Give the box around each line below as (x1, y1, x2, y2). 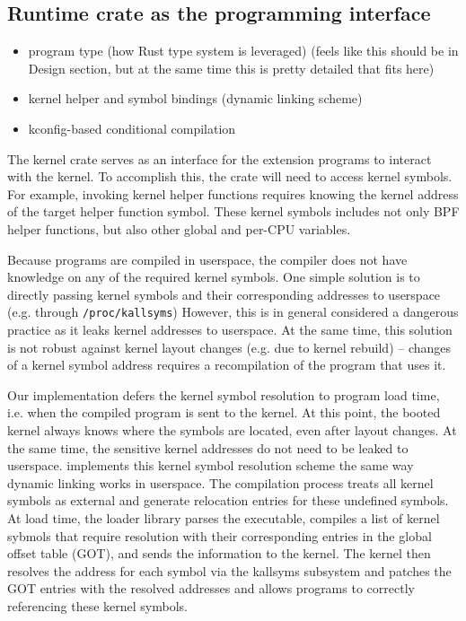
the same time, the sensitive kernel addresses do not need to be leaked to (7, 438, 409, 457)
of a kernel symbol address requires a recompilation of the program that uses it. (7, 355, 446, 374)
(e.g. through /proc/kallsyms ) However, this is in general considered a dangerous (7, 302, 459, 321)
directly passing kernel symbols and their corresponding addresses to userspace (7, 284, 441, 303)
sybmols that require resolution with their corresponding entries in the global (7, 526, 432, 545)
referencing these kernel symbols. (7, 596, 188, 615)
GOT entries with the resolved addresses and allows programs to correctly (7, 579, 415, 598)
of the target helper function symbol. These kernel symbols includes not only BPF (7, 202, 460, 221)
